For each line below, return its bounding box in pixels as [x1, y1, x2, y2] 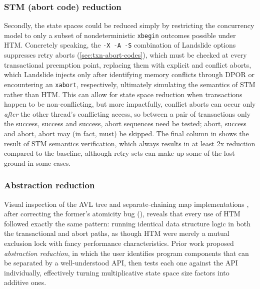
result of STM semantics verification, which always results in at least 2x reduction [4, 138, 255, 148]
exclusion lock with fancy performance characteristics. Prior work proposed [4, 237, 234, 248]
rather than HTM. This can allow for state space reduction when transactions [4, 89, 242, 99]
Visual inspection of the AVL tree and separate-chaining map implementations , [4, 198, 249, 209]
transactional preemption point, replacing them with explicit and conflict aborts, [4, 59, 251, 70]
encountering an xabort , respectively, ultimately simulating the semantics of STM [4, 79, 255, 89]
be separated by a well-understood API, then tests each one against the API [4, 257, 238, 268]
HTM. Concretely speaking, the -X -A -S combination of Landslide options [4, 40, 236, 50]
